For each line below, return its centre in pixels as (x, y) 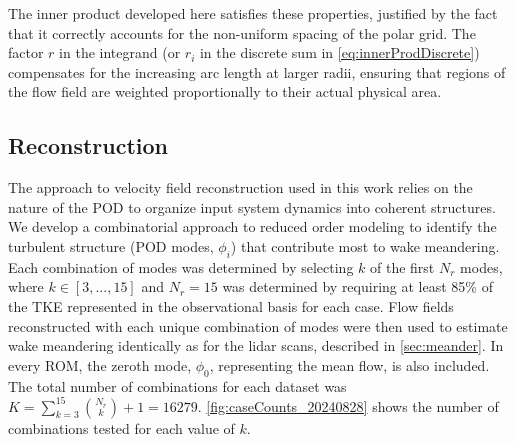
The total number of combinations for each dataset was (177, 385)
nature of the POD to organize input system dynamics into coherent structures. (252, 206)
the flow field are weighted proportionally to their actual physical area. (225, 91)
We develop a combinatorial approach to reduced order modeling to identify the (252, 226)
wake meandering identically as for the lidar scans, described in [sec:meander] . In (256, 345)
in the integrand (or (120, 52)
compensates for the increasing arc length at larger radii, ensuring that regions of (257, 71)
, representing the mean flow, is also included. (349, 364)
